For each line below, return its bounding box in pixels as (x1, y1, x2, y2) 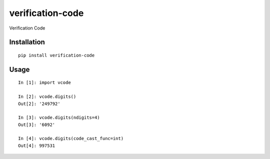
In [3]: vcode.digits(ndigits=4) (18, 115, 100, 120)
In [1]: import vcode (18, 80, 71, 85)
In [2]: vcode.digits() (18, 94, 76, 99)
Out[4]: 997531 (18, 142, 55, 148)
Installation (9, 38, 45, 46)
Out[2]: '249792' (18, 100, 60, 106)
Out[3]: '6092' (18, 121, 55, 127)
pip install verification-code (18, 52, 95, 58)
